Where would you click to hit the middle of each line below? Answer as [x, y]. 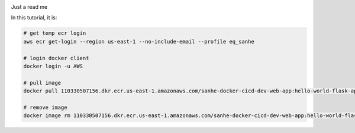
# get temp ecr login [55, 33]
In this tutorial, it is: [34, 18]
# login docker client [56, 58]
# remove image [45, 107]
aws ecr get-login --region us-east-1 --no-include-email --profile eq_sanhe [139, 41]
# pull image [42, 83]
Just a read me [29, 7]
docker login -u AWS [53, 66]
